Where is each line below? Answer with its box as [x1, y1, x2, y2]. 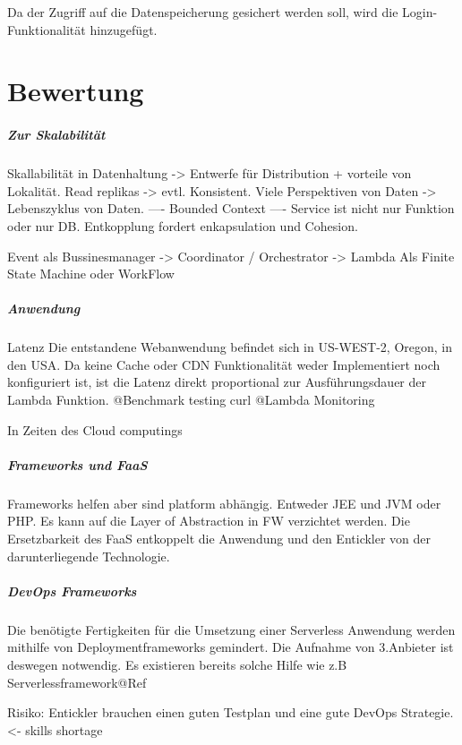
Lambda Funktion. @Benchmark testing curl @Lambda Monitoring [7, 390, 375, 409]
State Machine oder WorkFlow [7, 264, 175, 283]
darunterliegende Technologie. [7, 546, 170, 565]
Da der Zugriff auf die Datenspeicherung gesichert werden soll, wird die [7, 3, 398, 21]
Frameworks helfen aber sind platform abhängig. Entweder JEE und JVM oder [7, 493, 441, 512]
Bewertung [7, 73, 144, 109]
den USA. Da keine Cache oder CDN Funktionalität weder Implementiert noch [7, 355, 441, 373]
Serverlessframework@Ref [7, 672, 147, 691]
